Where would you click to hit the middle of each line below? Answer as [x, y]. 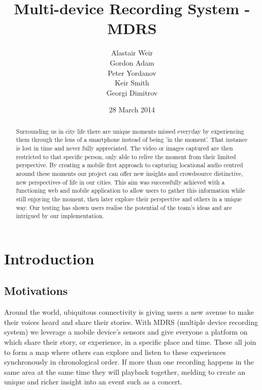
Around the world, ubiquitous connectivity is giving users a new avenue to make [129, 312]
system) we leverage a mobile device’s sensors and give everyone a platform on [126, 332]
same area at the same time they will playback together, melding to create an [125, 371]
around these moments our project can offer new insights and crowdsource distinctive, [129, 173]
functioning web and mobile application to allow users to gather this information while [130, 190]
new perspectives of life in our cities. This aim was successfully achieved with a [120, 182]
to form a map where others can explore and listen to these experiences [115, 352]
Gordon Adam [132, 62]
